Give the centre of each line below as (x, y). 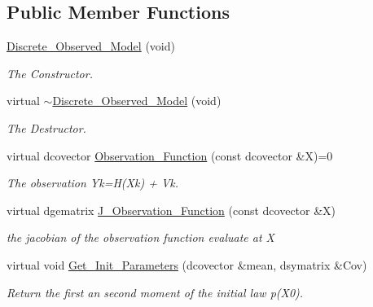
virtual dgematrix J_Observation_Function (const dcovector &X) (171, 210)
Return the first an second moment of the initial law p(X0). (155, 292)
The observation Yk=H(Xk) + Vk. (93, 183)
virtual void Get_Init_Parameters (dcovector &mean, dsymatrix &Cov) (187, 264)
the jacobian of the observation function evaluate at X (141, 237)
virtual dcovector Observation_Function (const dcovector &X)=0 (170, 155)
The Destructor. (46, 127)
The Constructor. (50, 73)
